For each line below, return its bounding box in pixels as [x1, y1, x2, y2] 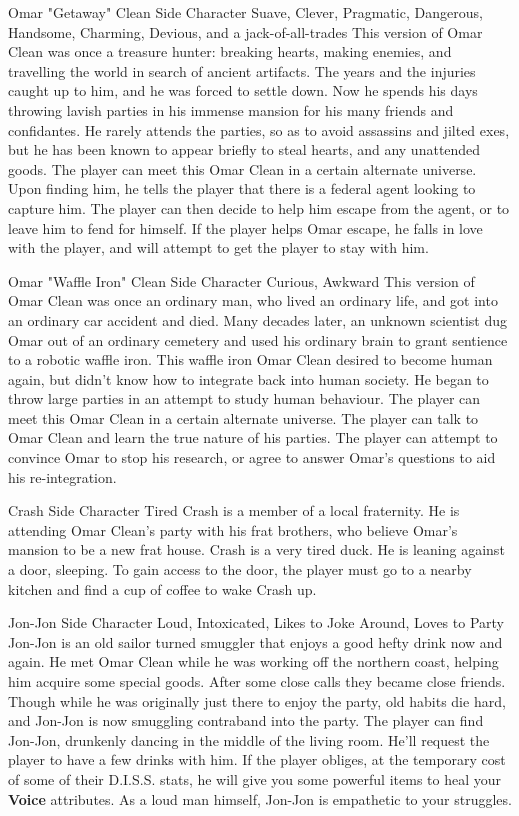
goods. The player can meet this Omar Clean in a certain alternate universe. [8, 158, 477, 179]
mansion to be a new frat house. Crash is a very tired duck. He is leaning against [8, 539, 505, 560]
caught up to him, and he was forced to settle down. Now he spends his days [8, 80, 478, 101]
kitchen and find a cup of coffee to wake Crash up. [8, 578, 317, 599]
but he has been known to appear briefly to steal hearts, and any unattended [8, 139, 481, 160]
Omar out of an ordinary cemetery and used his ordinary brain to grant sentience [8, 329, 508, 350]
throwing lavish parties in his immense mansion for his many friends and [8, 99, 454, 120]
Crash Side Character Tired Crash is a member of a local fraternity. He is [8, 500, 460, 521]
